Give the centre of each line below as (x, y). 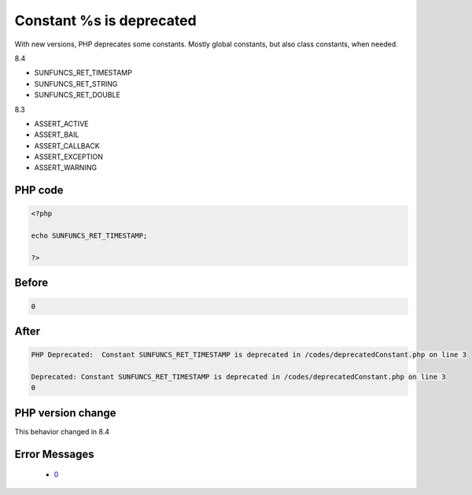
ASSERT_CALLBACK (67, 146)
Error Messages (54, 454)
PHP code (39, 190)
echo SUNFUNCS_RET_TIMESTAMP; (89, 236)
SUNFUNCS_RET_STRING (76, 83)
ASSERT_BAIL (57, 135)
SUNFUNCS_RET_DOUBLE (77, 95)
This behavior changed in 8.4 (62, 431)
